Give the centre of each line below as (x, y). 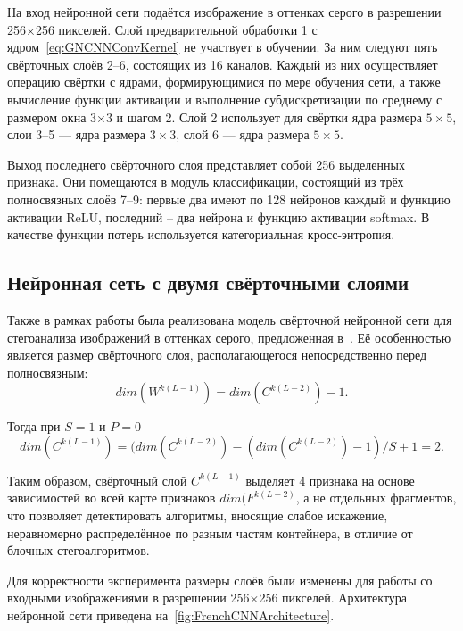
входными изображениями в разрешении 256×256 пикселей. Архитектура (207, 598)
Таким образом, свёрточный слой (97, 480)
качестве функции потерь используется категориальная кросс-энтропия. (201, 234)
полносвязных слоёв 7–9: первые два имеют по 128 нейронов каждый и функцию (229, 199)
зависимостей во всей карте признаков (112, 498)
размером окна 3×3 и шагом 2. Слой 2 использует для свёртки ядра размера (215, 116)
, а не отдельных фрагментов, (376, 498)
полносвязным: (48, 372)
